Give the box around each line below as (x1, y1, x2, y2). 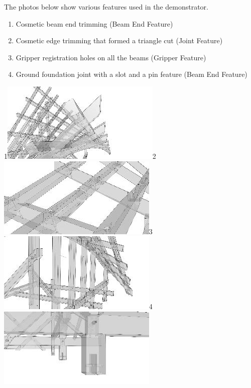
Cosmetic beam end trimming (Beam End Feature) (16, 18, 173, 29)
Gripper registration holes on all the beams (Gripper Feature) (16, 52, 206, 62)
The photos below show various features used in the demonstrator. (4, 2, 208, 12)
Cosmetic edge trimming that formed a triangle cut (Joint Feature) (16, 35, 223, 46)
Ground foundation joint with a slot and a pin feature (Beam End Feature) (16, 69, 247, 79)
